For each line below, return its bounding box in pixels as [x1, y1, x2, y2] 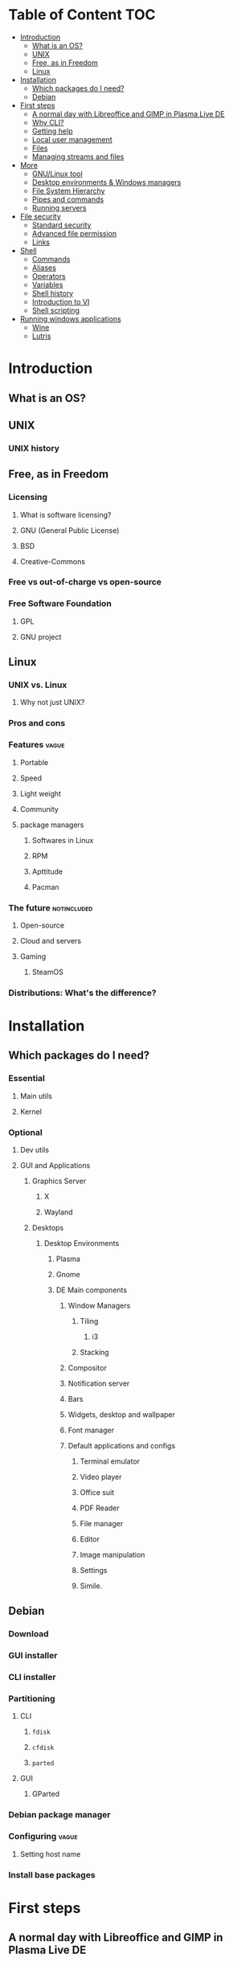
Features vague [8, 739, 65, 751]
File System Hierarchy [31, 186, 105, 195]
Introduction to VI [31, 297, 90, 306]
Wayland [43, 1207, 74, 1217]
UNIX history [8, 442, 60, 453]
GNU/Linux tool [31, 169, 83, 178]
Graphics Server [31, 1176, 87, 1186]
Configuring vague [8, 1831, 78, 1842]
